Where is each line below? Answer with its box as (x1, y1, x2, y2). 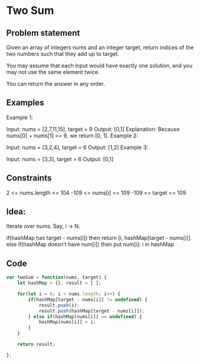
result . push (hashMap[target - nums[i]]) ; (38, 308, 145, 314)
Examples (6, 98, 44, 108)
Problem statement (6, 28, 81, 38)
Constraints (6, 173, 52, 184)
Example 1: (6, 113, 33, 121)
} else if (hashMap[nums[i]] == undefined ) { (28, 313, 142, 320)
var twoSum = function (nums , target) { (6, 274, 107, 280)
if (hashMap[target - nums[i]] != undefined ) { (28, 296, 148, 303)
